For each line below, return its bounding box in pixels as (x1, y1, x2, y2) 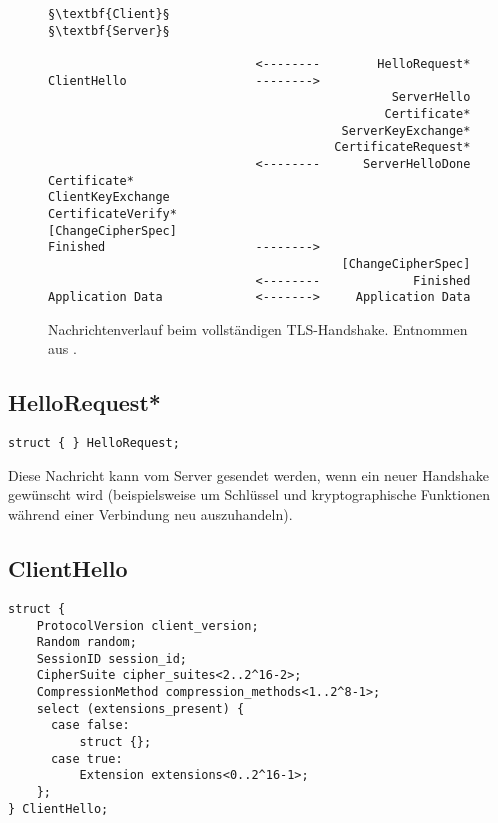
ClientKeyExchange (48, 190, 170, 205)
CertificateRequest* (334, 140, 471, 155)
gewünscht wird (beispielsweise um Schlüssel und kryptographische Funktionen (8, 484, 490, 505)
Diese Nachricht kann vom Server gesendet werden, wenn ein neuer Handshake (8, 464, 489, 485)
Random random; (36, 635, 137, 650)
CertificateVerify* (48, 206, 177, 221)
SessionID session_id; (36, 651, 187, 666)
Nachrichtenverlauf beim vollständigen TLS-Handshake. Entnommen (48, 318, 468, 339)
